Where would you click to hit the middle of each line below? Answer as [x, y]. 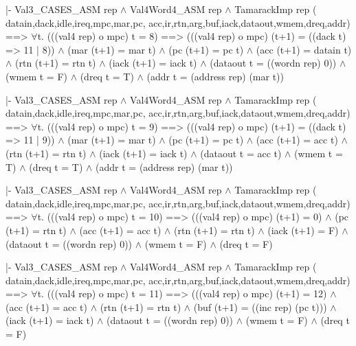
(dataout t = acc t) [241, 153]
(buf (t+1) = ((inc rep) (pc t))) [260, 307]
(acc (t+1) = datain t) [304, 49]
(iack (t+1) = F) [303, 230]
